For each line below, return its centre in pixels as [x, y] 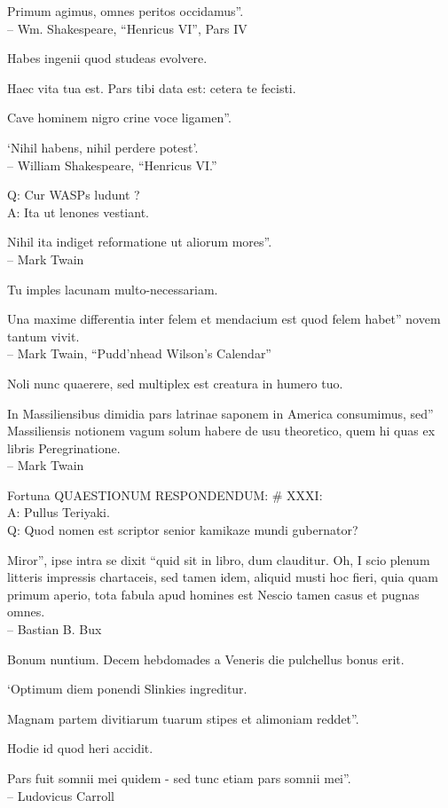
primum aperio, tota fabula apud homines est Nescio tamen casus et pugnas [213, 594]
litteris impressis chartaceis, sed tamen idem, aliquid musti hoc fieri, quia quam [223, 577]
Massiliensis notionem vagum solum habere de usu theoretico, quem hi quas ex [221, 431]
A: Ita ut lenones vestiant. [78, 212]
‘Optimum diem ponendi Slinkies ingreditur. [127, 689]
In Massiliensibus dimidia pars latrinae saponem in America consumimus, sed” [220, 413]
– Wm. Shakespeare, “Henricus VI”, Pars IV [127, 28]
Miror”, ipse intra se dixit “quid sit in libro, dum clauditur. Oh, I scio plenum [219, 559]
